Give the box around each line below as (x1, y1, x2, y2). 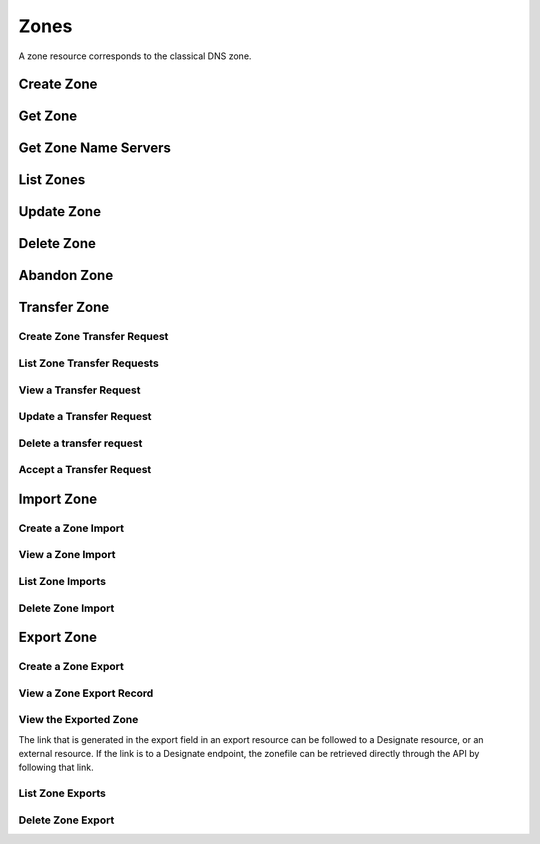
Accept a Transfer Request (18, 463, 152, 477)
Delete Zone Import (18, 601, 115, 615)
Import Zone (18, 490, 98, 507)
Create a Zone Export (18, 660, 125, 674)
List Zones (18, 171, 86, 189)
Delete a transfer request (18, 436, 143, 450)
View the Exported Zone (18, 713, 139, 727)
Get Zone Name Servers (18, 140, 172, 157)
